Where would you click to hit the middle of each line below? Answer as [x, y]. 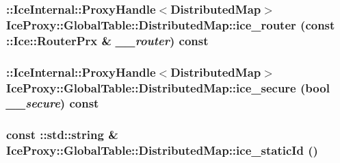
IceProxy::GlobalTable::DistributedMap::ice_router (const [171, 24]
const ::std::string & [62, 135]
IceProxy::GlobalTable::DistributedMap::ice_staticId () [162, 150]
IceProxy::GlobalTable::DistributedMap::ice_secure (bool [168, 87]
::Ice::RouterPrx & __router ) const [107, 40]
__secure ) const [53, 103]
